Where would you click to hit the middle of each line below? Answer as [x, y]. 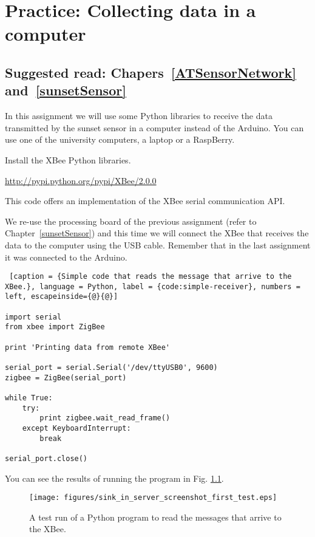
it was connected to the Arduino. [66, 257]
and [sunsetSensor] [66, 90]
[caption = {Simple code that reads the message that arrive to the [151, 277]
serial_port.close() [46, 458]
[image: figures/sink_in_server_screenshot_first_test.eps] [153, 498]
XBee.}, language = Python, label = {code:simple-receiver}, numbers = [153, 286]
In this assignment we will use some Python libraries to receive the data [139, 116]
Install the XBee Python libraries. [68, 159]
